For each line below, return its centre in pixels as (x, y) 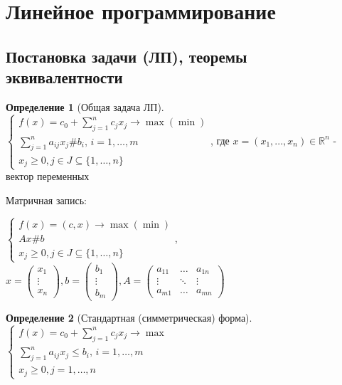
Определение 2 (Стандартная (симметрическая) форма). (129, 317)
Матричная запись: (46, 200)
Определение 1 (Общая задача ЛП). (85, 106)
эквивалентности (64, 77)
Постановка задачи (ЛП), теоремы (127, 56)
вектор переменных (48, 176)
